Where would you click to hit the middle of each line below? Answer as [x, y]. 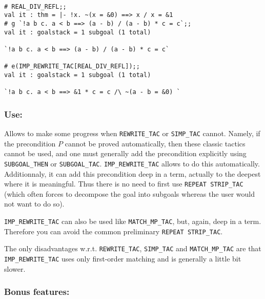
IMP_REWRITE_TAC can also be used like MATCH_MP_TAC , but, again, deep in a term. [133, 221]
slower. [15, 268]
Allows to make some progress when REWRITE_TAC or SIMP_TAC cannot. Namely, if [132, 133]
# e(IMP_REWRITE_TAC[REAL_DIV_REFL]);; [72, 67]
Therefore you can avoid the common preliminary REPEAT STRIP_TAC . [114, 231]
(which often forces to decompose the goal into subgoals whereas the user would [129, 193]
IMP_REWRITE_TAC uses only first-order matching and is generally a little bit [123, 258]
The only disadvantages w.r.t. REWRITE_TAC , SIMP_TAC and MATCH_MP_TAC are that [133, 248]
